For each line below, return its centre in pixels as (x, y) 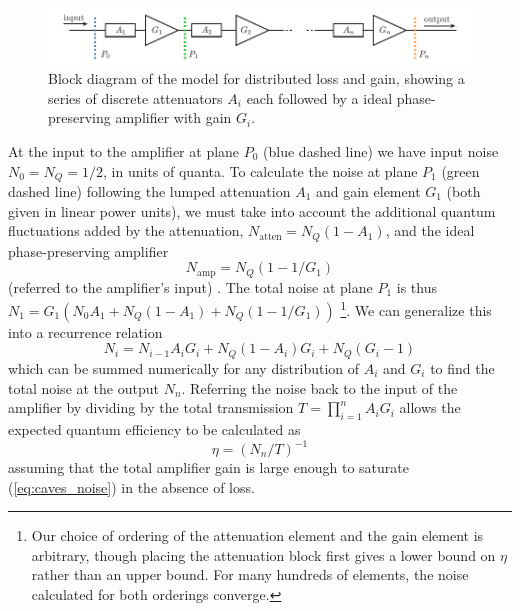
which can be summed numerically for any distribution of (184, 367)
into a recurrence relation (85, 331)
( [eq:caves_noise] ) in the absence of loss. (131, 486)
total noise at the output (83, 387)
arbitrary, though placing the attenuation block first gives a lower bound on (263, 554)
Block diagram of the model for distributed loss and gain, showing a (256, 78)
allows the (430, 407)
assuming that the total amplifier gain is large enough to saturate (208, 467)
